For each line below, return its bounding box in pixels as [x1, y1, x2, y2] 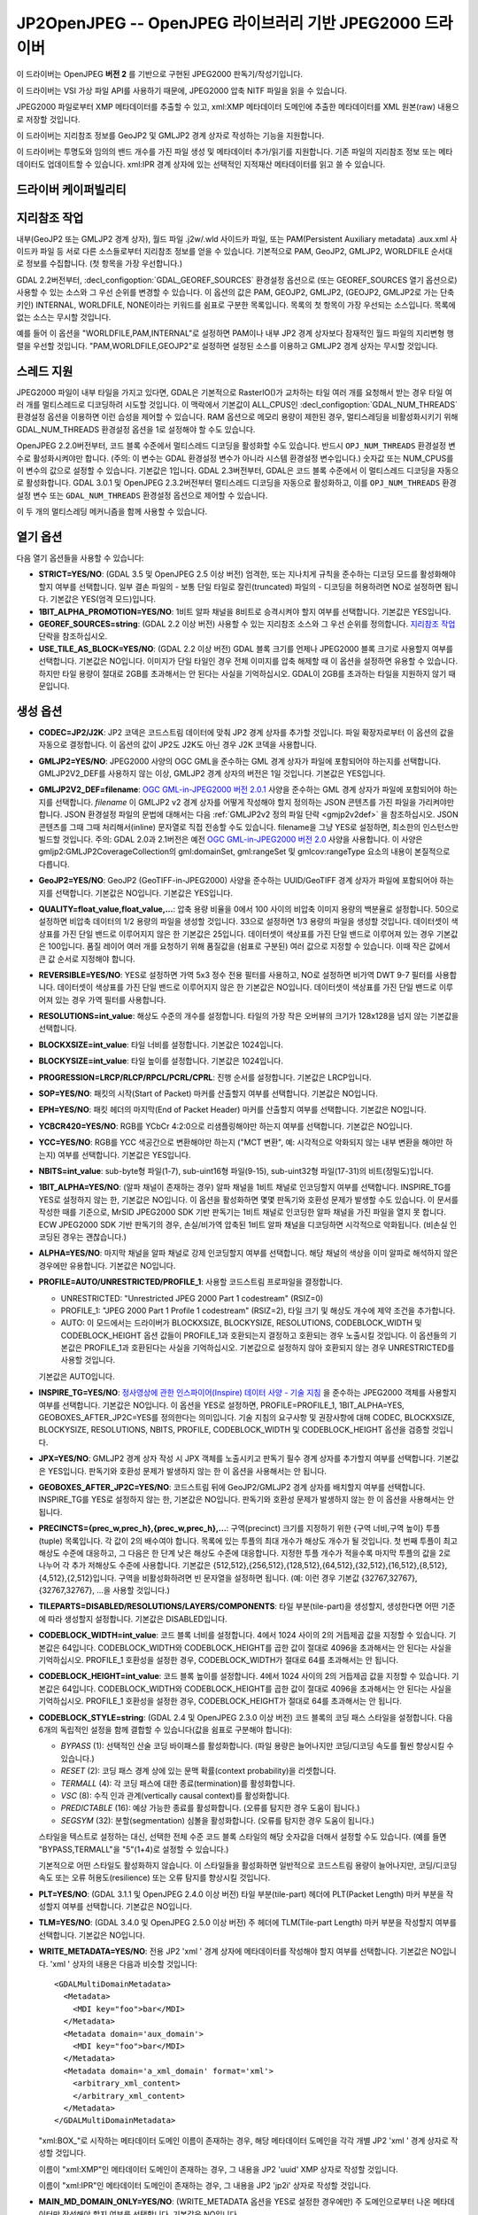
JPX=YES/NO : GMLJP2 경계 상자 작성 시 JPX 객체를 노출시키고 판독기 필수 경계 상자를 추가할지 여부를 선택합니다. [38, 1453, 436, 1464]
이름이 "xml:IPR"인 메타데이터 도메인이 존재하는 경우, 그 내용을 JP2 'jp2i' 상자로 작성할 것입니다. [38, 2180, 372, 2190]
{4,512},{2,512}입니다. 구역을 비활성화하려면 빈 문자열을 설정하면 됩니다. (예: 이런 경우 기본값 [38, 1573, 360, 1583]
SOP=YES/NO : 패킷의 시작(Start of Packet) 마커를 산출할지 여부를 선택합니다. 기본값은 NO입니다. [38, 1088, 378, 1099]
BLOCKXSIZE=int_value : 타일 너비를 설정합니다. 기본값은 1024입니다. [38, 1039, 283, 1050]
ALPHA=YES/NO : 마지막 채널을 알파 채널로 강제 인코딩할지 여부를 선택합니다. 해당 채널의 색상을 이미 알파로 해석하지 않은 [38, 1247, 459, 1258]
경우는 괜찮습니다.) [62, 1232, 127, 1242]
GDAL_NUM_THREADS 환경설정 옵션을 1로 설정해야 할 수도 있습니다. [16, 424, 256, 434]
